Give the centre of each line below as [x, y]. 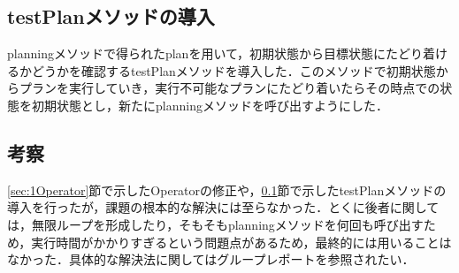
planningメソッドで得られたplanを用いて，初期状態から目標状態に [196, 53]
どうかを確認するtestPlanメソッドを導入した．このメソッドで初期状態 [233, 70]
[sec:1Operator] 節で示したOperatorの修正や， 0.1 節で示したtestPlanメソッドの [227, 190]
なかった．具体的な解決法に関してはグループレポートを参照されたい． [211, 259]
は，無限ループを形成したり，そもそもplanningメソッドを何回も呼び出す [215, 224]
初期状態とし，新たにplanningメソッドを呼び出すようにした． [210, 105]
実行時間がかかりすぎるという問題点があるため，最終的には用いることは [241, 242]
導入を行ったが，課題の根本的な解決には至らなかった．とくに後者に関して [223, 207]
